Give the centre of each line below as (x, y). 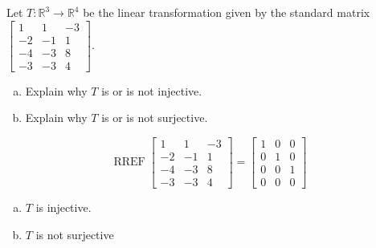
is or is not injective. (152, 90)
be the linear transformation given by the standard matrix (227, 12)
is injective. (63, 207)
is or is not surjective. (155, 118)
